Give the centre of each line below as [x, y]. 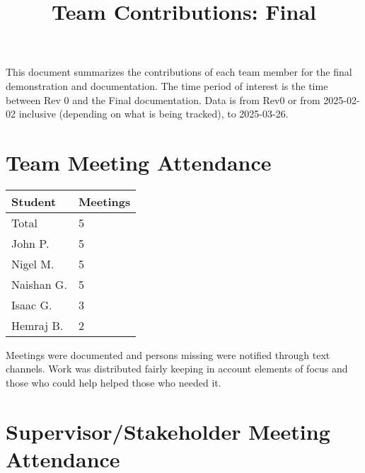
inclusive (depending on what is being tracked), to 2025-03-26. [153, 114]
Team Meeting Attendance [139, 162]
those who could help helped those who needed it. [114, 383]
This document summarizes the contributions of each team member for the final [179, 72]
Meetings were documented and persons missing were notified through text [168, 354]
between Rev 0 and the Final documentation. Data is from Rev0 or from [163, 99]
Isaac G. [32, 304]
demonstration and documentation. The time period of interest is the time [167, 85]
